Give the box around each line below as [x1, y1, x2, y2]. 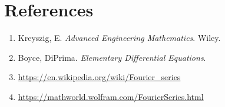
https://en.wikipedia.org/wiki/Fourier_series [18, 71, 181, 83]
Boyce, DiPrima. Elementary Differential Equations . [18, 51, 206, 63]
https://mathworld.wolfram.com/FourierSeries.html [18, 90, 204, 102]
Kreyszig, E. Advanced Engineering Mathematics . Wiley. [18, 32, 221, 44]
